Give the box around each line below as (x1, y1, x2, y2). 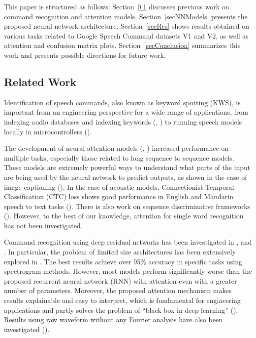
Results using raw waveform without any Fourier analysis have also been (4, 314, 223, 325)
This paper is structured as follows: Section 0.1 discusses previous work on (4, 1, 229, 11)
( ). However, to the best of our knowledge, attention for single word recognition (4, 211, 244, 221)
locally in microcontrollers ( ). (4, 126, 92, 136)
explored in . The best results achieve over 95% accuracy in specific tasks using (4, 256, 243, 266)
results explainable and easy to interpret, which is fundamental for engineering (4, 295, 241, 305)
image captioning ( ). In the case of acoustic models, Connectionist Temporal (4, 181, 234, 192)
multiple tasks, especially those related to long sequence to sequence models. (4, 152, 234, 163)
